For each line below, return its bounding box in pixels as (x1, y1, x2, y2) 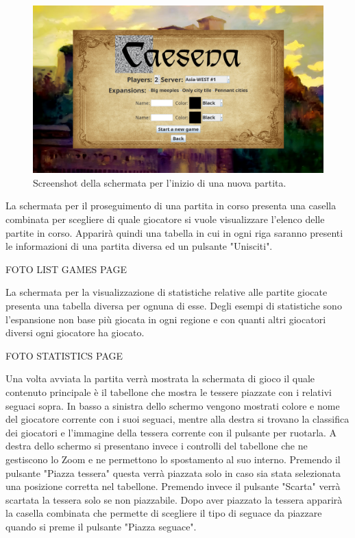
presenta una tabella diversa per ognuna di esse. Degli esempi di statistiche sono (5, 299, 342, 313)
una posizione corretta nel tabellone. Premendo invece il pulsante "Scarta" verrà (5, 479, 341, 493)
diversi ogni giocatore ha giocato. (5, 325, 145, 340)
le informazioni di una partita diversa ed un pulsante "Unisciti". (5, 239, 273, 253)
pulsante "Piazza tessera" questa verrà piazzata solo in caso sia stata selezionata (5, 465, 341, 480)
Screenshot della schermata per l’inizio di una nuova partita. (33, 175, 286, 189)
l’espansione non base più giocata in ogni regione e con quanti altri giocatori (5, 312, 326, 326)
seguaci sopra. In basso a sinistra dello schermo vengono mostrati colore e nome (5, 398, 340, 412)
